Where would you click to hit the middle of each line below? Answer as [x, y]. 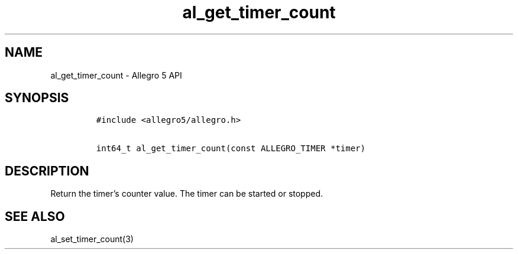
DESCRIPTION [47, 171]
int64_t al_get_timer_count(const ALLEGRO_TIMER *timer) [231, 149]
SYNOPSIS [37, 98]
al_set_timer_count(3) [92, 239]
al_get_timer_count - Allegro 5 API [116, 75]
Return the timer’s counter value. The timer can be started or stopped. [187, 194]
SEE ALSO [35, 216]
